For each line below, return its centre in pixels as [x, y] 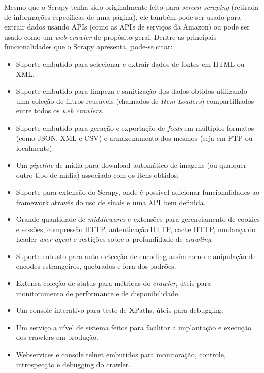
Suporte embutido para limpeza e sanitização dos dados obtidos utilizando [131, 91]
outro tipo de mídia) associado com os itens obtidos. [97, 175]
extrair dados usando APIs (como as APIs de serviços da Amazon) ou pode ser [127, 27]
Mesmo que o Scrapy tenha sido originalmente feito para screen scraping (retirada [131, 7]
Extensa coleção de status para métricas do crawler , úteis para [113, 283]
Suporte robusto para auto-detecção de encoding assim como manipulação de [136, 256]
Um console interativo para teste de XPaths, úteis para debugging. [120, 310]
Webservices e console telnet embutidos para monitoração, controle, [121, 354]
